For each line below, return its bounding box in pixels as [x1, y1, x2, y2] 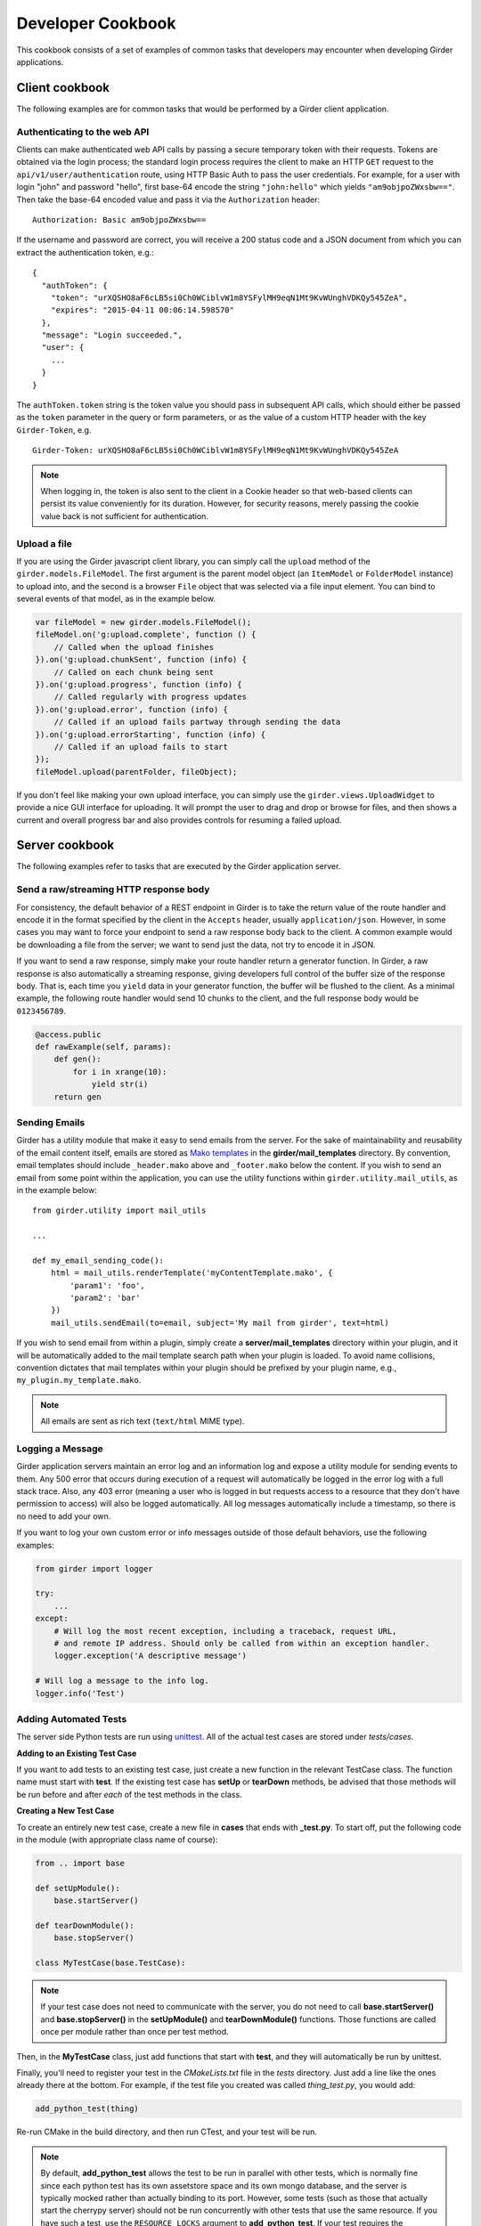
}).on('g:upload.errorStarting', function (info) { [35, 729, 266, 739]
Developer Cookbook [16, 13, 177, 33]
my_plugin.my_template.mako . [16, 1375, 142, 1385]
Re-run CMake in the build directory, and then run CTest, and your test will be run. [16, 2126, 318, 2137]
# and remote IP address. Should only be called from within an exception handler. [53, 1638, 430, 1648]
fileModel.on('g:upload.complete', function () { [35, 630, 257, 640]
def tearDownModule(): [35, 1920, 135, 1930]
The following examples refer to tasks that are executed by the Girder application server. [16, 861, 341, 872]
